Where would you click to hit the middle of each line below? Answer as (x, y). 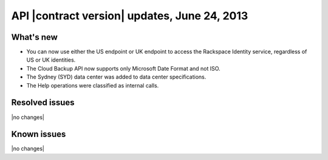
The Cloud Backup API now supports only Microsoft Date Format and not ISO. (124, 68)
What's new (34, 37)
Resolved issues (43, 103)
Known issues (39, 134)
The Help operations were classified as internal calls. (93, 85)
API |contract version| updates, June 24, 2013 (130, 16)
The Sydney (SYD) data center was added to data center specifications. (116, 77)
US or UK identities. (51, 60)
